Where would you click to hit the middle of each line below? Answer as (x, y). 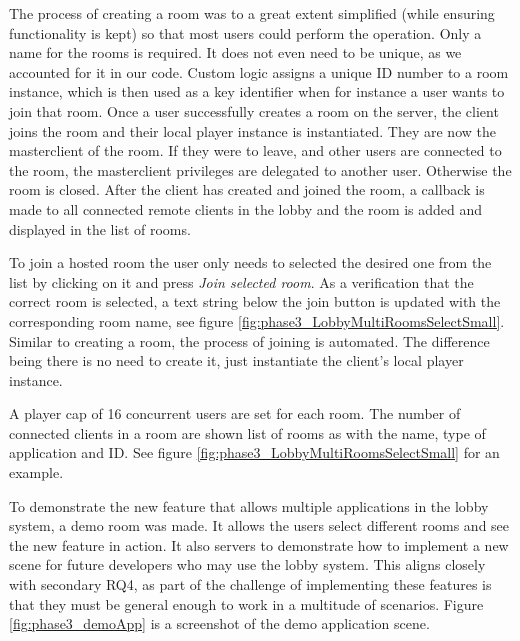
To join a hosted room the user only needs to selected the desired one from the (250, 262)
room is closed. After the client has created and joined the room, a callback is (247, 189)
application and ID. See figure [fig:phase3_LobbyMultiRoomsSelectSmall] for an (254, 452)
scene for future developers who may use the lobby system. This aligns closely (247, 564)
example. (36, 472)
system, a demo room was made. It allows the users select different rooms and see (259, 525)
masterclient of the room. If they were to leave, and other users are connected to (255, 150)
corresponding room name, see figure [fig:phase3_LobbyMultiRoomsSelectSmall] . (257, 320)
